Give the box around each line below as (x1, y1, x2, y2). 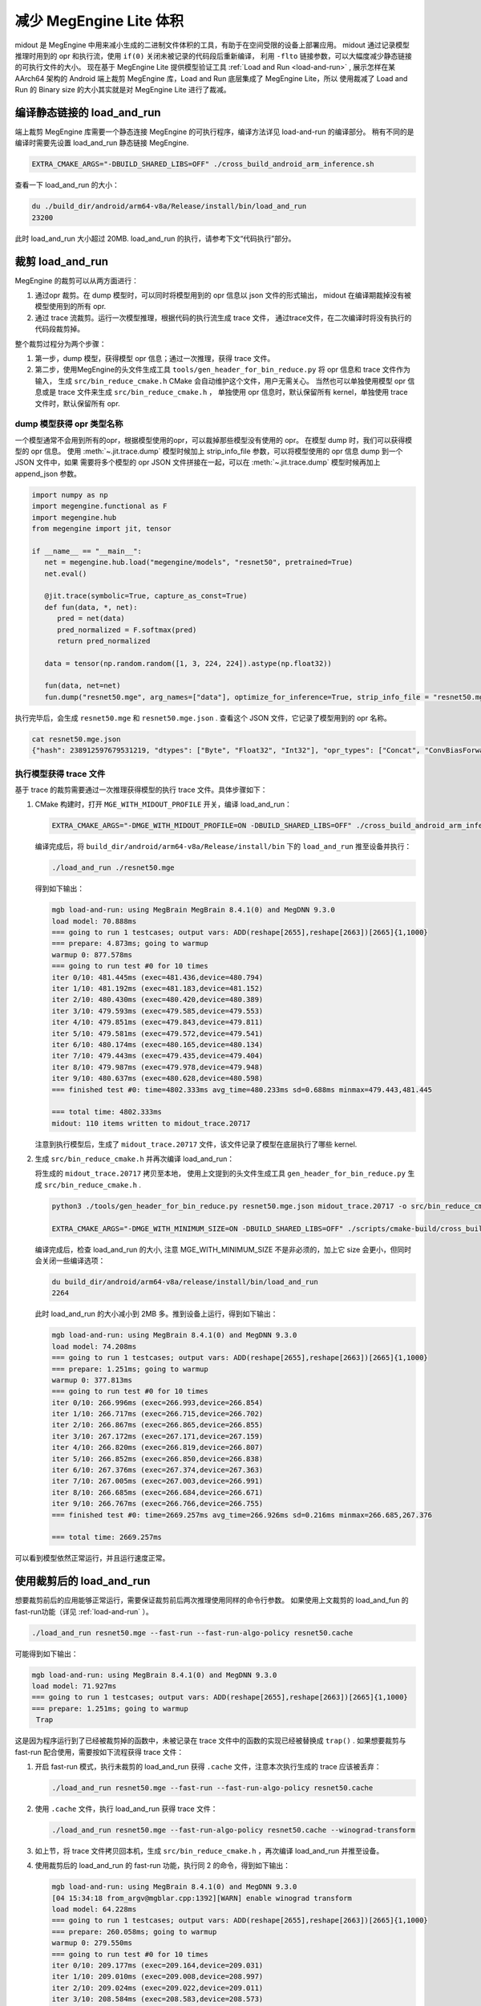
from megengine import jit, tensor (31, 524, 172, 534)
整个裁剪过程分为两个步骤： (14, 339, 107, 348)
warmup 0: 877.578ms (51, 950, 132, 959)
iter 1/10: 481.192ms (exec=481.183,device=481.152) (51, 984, 264, 993)
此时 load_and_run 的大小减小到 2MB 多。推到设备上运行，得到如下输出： (34, 1309, 278, 1319)
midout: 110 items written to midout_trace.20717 (51, 1119, 251, 1127)
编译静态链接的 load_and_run (14, 105, 161, 120)
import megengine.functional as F (31, 501, 168, 511)
